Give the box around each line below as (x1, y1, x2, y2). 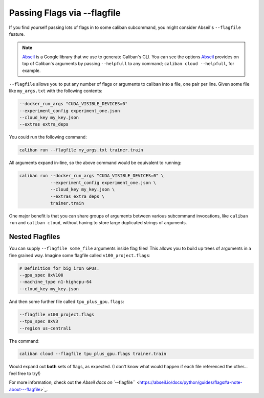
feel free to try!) (9, 370, 41, 376)
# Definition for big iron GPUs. (19, 265, 100, 271)
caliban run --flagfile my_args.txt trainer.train (19, 147, 144, 153)
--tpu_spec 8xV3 (19, 319, 59, 324)
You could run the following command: (9, 134, 87, 140)
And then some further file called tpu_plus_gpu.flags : (9, 299, 125, 304)
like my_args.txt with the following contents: (9, 88, 103, 94)
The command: (9, 338, 40, 344)
